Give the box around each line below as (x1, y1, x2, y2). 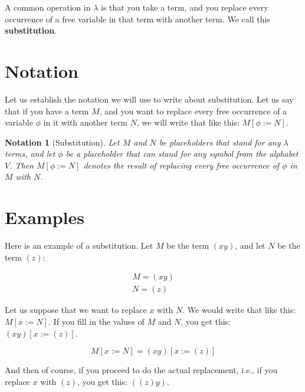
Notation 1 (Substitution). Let (5, 136, 120, 148)
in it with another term (43, 116, 127, 129)
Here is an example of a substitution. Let (5, 239, 153, 252)
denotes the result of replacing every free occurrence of (83, 159, 280, 171)
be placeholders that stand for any (159, 136, 281, 148)
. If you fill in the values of (48, 315, 145, 328)
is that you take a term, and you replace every (100, 1, 268, 13)
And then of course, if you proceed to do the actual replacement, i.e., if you (5, 364, 278, 376)
